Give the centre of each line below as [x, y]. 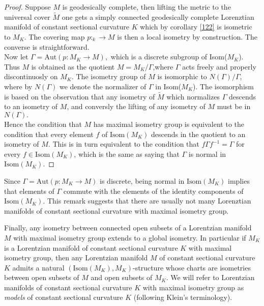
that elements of [29, 191]
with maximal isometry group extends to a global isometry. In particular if [130, 237]
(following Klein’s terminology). [183, 297]
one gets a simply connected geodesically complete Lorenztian [158, 16]
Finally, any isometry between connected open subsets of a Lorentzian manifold [128, 228]
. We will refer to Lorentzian [210, 277]
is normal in [207, 154]
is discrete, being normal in [142, 180]
